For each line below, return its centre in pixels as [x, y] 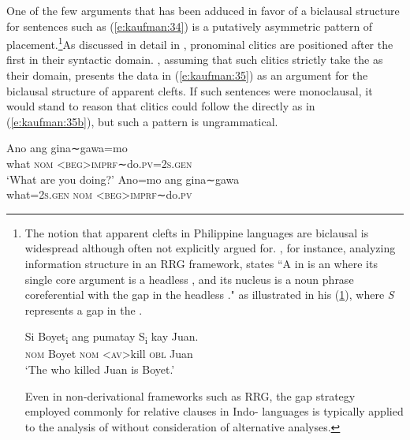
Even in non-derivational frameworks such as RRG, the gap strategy [190, 395]
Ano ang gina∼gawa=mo [67, 148]
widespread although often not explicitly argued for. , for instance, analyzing [210, 248]
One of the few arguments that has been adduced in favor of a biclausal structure [203, 10]
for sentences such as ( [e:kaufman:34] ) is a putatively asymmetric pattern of [190, 26]
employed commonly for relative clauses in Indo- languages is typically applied [214, 411]
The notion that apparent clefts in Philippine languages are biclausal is [197, 232]
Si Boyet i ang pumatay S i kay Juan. [112, 337]
